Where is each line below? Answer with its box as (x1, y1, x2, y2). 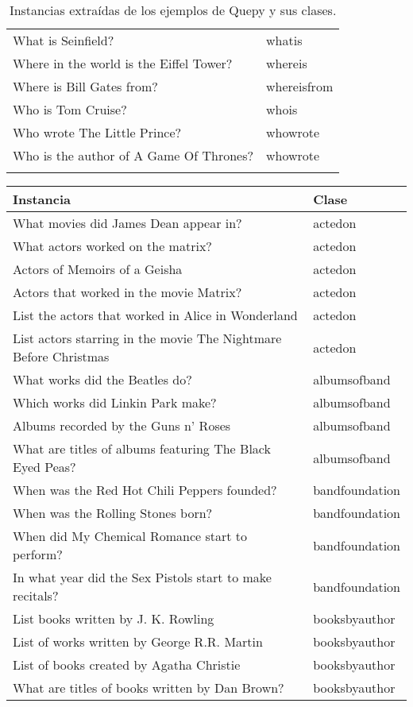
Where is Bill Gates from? (13, 77, 158, 95)
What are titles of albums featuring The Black (13, 439, 271, 458)
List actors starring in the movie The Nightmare (13, 329, 282, 347)
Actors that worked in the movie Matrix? (13, 283, 242, 301)
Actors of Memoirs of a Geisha (13, 260, 183, 278)
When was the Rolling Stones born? (13, 504, 213, 522)
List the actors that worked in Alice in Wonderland (13, 306, 298, 324)
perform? (13, 545, 63, 563)
